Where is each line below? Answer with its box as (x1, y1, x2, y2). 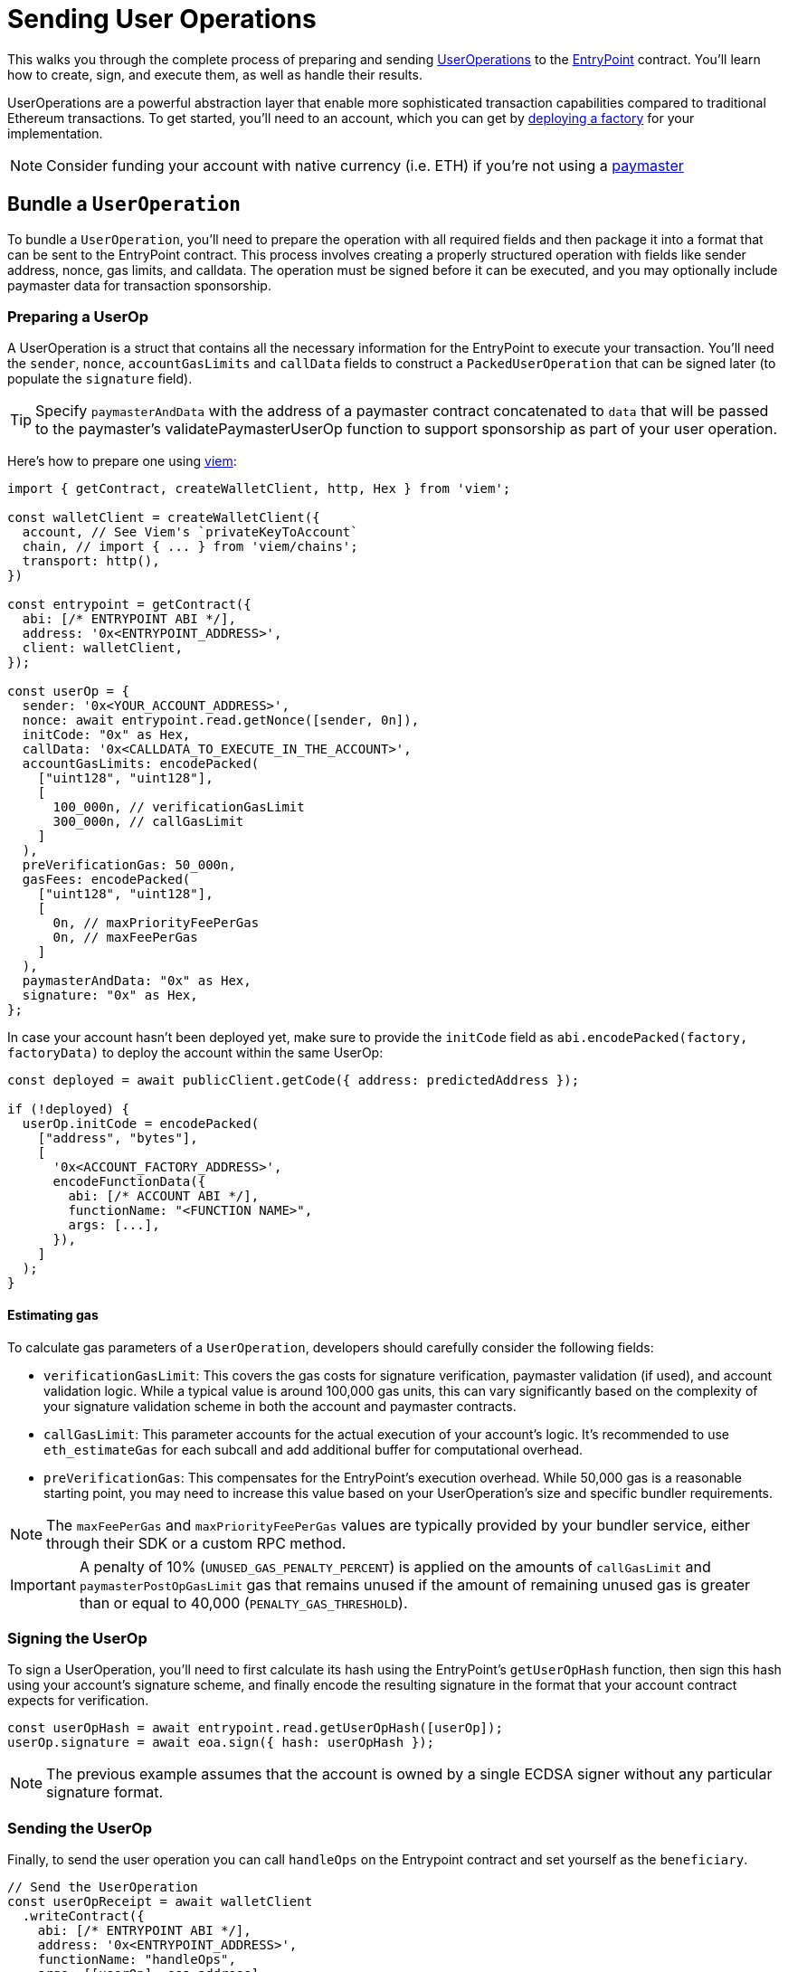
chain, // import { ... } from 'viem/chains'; (22, 539, 358, 555)
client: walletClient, (22, 640, 183, 656)
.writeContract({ (22, 1909, 145, 1924)
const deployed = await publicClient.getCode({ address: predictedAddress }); (7, 1073, 580, 1088)
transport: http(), (22, 554, 160, 569)
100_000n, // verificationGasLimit (52, 800, 305, 815)
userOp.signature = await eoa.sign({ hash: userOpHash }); (7, 1735, 435, 1750)
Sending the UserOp (7, 1818, 153, 1837)
